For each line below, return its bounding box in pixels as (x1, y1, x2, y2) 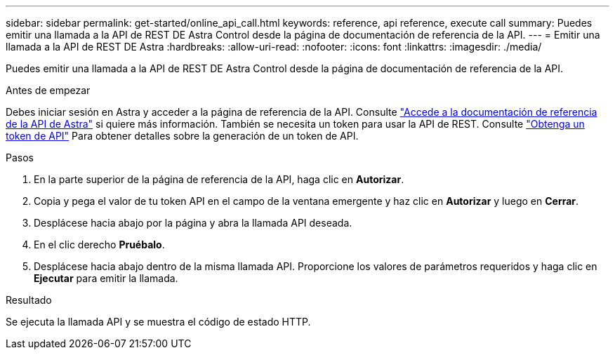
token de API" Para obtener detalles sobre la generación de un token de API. (6, 130, 359, 142)
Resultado (6, 294, 52, 306)
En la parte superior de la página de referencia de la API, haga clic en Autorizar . (34, 173, 404, 185)
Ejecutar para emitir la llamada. (34, 272, 178, 284)
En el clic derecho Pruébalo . (34, 239, 165, 250)
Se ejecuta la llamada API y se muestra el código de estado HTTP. (6, 316, 311, 328)
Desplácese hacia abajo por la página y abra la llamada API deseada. (34, 217, 352, 229)
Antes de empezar (6, 84, 91, 96)
